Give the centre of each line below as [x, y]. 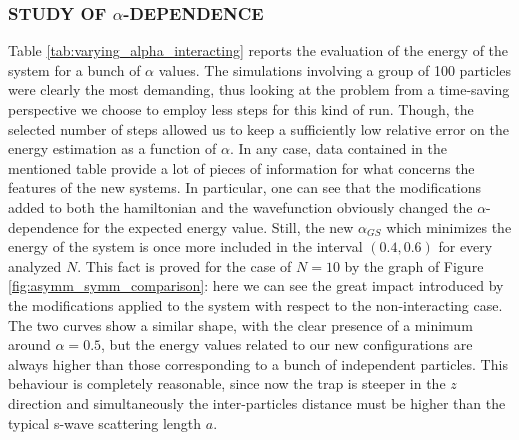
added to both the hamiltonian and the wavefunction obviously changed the [240, 206]
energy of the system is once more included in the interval [185, 246]
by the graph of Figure [414, 265]
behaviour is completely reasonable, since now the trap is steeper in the [227, 383]
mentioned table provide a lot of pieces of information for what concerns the [241, 167]
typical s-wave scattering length [105, 422]
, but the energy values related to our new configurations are [287, 344]
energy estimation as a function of [112, 148]
